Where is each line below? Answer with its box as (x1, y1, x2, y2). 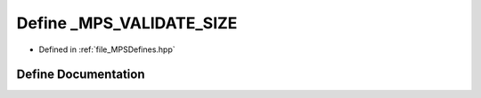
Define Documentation (16, 67, 145, 82)
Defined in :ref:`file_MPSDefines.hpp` (38, 44, 175, 55)
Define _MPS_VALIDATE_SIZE (16, 13, 238, 33)
